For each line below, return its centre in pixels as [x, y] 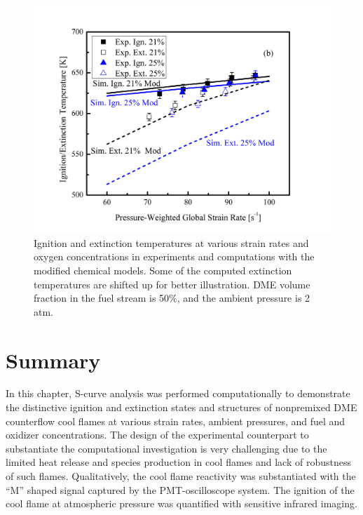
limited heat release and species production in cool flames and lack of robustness [178, 462]
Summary [53, 360]
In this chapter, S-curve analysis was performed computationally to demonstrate [178, 393]
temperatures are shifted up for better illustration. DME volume [172, 284]
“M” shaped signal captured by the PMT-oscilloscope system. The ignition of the [180, 489]
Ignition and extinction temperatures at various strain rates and [171, 242]
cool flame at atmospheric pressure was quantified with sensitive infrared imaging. [181, 503]
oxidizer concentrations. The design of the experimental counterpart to [157, 435]
